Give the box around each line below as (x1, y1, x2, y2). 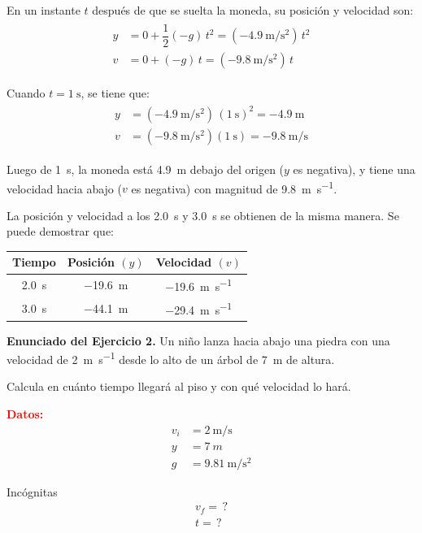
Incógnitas (7, 483, 58, 500)
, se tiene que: (80, 84, 150, 101)
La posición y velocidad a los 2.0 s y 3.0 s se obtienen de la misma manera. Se (7, 206, 399, 223)
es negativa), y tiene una (293, 160, 415, 177)
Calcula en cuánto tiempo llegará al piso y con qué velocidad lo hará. (7, 378, 351, 395)
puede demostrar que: (7, 223, 114, 240)
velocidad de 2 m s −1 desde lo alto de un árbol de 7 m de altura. (7, 349, 335, 367)
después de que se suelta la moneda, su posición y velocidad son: (92, 2, 414, 18)
